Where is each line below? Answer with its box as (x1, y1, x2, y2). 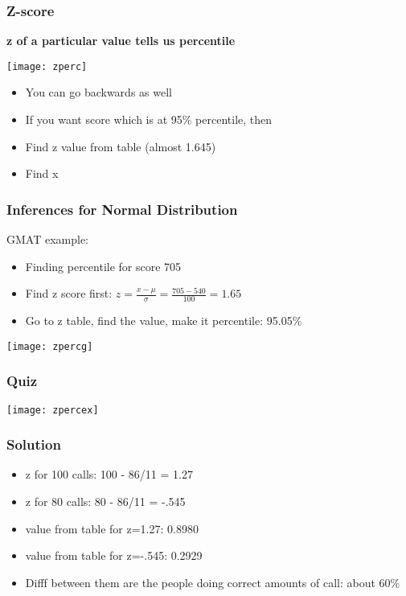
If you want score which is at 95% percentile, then (25, 111, 273, 128)
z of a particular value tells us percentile (6, 32, 236, 49)
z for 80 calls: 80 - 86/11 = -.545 (25, 493, 186, 510)
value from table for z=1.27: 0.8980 (25, 520, 199, 536)
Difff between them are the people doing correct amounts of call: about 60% (25, 573, 400, 590)
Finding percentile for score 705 (25, 257, 182, 274)
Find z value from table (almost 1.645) (25, 138, 216, 154)
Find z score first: (25, 285, 113, 302)
